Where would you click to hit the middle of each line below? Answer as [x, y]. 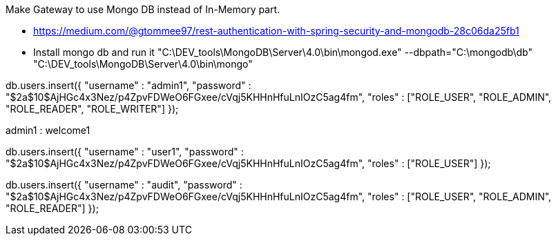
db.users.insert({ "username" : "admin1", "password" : [128, 85]
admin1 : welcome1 [48, 130]
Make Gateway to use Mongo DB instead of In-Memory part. [143, 9]
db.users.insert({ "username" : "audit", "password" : [124, 185]
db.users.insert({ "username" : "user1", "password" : [125, 152]
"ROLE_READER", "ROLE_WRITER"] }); [92, 109]
